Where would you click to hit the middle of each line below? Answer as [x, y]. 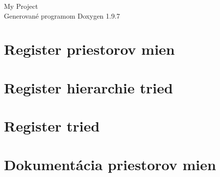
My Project [21, 6]
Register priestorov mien [89, 49]
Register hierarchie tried [88, 87]
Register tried [52, 126]
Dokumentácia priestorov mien [110, 164]
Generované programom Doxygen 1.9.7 [62, 15]
